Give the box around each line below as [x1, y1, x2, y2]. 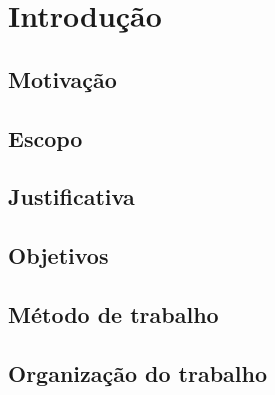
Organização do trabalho [8, 357, 268, 388]
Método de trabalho [8, 298, 219, 329]
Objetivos [8, 240, 109, 271]
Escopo [8, 122, 83, 153]
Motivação [8, 63, 117, 94]
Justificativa [8, 181, 135, 212]
